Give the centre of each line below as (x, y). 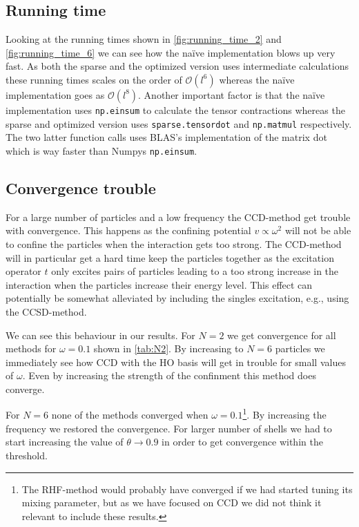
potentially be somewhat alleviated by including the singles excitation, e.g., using (177, 298)
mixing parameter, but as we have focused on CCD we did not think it (172, 502)
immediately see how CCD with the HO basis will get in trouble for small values (176, 362)
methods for (31, 348)
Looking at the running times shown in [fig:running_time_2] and (144, 39)
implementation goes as (55, 94)
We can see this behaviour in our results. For (100, 335)
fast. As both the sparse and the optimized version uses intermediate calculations (177, 66)
